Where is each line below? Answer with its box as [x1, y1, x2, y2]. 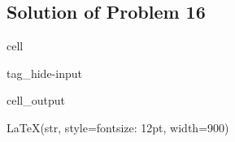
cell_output [7, 92, 65, 109]
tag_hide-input [7, 64, 82, 81]
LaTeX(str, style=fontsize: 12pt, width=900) [7, 118, 229, 136]
